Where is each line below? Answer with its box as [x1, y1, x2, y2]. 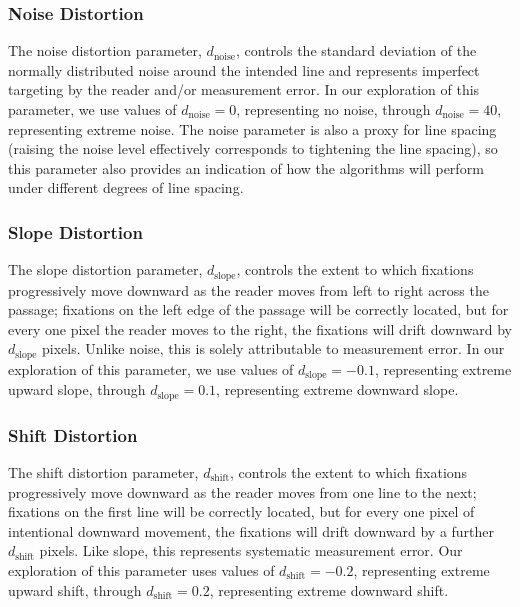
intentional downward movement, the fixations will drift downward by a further [8, 520, 495, 541]
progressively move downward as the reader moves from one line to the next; [8, 481, 477, 502]
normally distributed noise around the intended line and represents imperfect [8, 59, 480, 80]
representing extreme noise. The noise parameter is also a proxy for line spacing [8, 118, 497, 139]
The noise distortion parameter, [8, 40, 202, 61]
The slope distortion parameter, [8, 259, 203, 280]
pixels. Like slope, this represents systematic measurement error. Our [39, 540, 463, 561]
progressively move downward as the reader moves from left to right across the [8, 279, 489, 300]
